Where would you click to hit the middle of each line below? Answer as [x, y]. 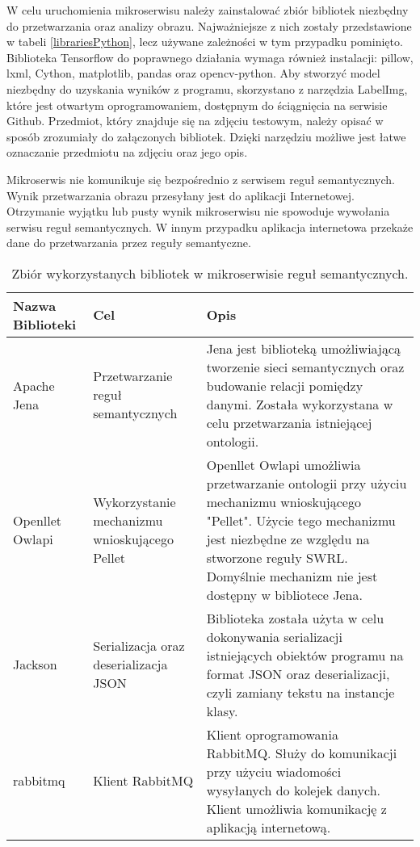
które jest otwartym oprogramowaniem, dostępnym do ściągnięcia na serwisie [197, 105]
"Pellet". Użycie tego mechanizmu [301, 520]
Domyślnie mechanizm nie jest [292, 576]
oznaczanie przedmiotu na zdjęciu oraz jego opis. [127, 152]
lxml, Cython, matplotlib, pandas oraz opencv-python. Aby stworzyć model [193, 73]
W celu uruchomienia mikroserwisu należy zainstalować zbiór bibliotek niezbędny [208, 10]
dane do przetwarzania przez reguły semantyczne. [129, 243]
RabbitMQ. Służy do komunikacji [302, 753]
